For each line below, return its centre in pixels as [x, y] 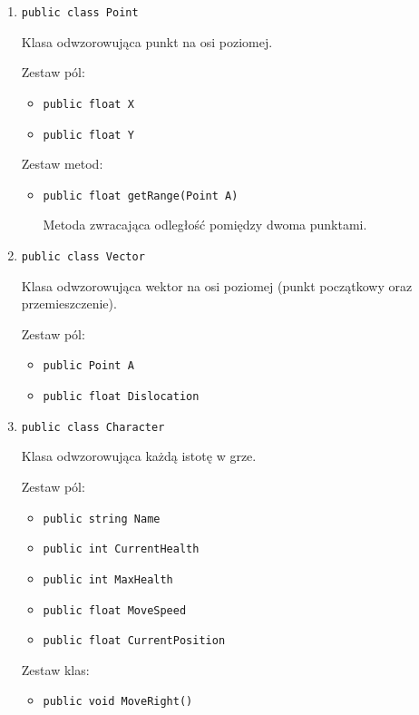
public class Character [93, 427]
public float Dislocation [121, 397]
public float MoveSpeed [115, 610]
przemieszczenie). [69, 304]
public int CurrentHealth [121, 549]
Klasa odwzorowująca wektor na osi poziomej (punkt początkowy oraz [217, 285]
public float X [88, 104]
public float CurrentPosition [134, 641]
